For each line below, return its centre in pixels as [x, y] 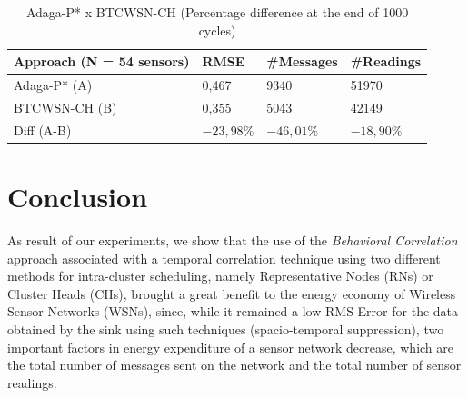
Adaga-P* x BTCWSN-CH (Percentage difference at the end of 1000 [217, 12]
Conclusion [78, 196]
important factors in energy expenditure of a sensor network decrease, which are [230, 347]
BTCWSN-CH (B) [65, 107]
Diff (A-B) [43, 129]
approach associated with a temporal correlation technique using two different [224, 258]
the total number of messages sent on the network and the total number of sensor [234, 365]
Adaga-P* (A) [53, 85]
